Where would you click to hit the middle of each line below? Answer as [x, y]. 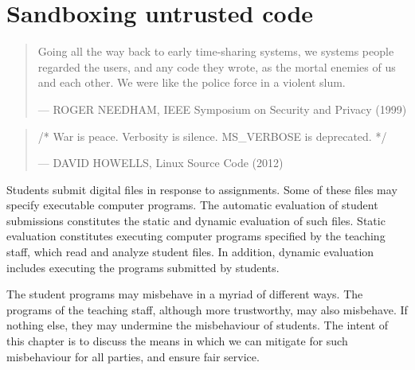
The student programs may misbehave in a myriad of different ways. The [185, 294]
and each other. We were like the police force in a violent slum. [192, 82]
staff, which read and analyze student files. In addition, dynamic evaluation [190, 252]
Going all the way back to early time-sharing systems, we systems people [216, 51]
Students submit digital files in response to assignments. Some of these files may [202, 189]
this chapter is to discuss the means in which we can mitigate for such [177, 341]
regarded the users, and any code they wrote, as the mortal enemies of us [217, 66]
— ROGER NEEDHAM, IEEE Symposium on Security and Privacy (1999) [222, 109]
